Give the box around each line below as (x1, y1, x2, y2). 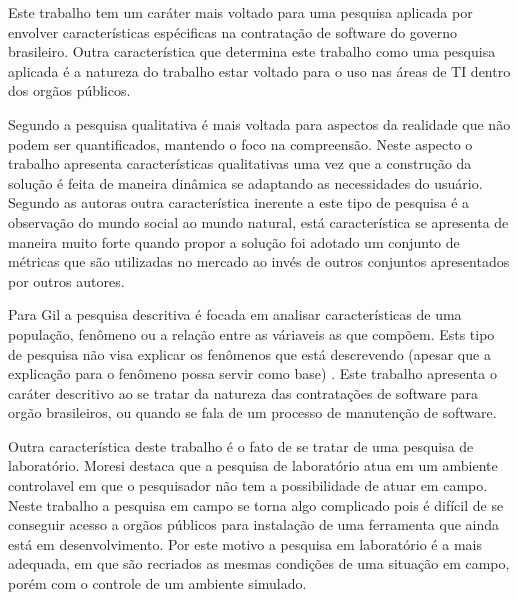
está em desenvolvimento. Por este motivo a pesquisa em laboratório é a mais (8, 533, 482, 554)
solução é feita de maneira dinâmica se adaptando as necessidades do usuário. (8, 172, 483, 193)
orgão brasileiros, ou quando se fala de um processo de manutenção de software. (8, 402, 497, 423)
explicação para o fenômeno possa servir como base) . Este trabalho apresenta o (8, 363, 497, 384)
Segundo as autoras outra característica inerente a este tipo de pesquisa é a (8, 192, 470, 213)
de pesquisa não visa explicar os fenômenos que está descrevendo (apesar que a (8, 343, 491, 364)
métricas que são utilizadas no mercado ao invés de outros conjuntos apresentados (8, 251, 510, 272)
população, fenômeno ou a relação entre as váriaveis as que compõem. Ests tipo (8, 323, 495, 344)
